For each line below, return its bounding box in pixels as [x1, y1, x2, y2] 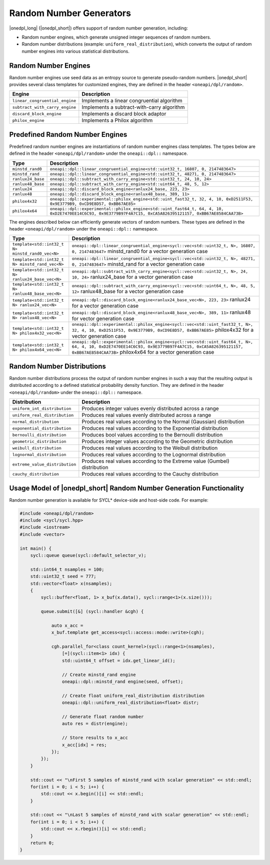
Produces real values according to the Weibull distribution [81, 445, 218, 452]
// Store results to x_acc [61, 735, 128, 741]
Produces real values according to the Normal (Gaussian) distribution [81, 418, 244, 425]
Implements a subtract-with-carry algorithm [81, 104, 185, 111]
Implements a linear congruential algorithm [81, 97, 182, 104]
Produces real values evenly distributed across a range [81, 411, 211, 418]
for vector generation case [71, 315, 134, 322]
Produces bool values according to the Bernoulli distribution [81, 431, 223, 439]
